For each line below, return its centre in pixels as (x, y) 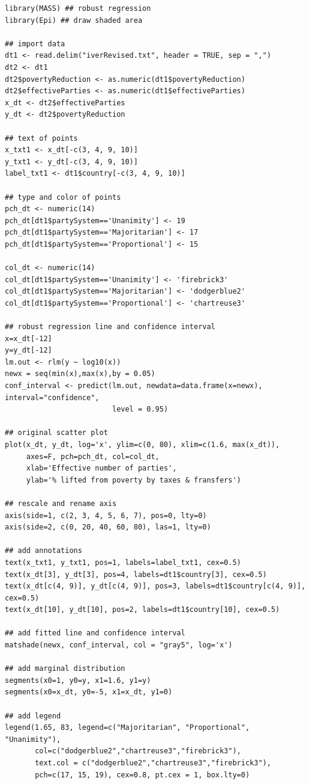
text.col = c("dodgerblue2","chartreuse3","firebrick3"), (153, 763)
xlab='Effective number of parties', (101, 468)
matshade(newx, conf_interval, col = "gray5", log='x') (119, 645)
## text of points (41, 138)
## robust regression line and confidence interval (110, 327)
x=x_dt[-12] (28, 338)
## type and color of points (63, 197)
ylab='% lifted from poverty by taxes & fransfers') (133, 480)
